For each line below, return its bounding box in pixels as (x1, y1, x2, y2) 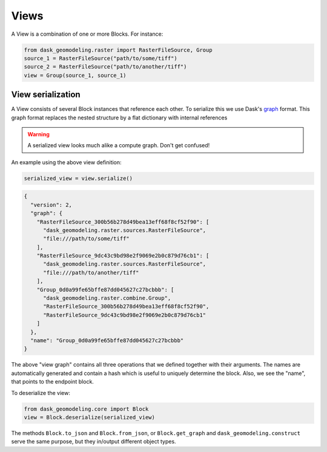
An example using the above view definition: (11, 158, 122, 166)
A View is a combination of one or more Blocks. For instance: (11, 30, 163, 38)
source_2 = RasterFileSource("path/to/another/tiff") (24, 64, 187, 70)
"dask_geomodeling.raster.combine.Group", (43, 294, 171, 302)
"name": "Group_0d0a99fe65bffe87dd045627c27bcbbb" (30, 337, 184, 344)
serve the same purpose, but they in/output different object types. (11, 438, 176, 445)
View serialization (11, 90, 81, 100)
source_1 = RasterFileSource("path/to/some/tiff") (24, 55, 178, 62)
